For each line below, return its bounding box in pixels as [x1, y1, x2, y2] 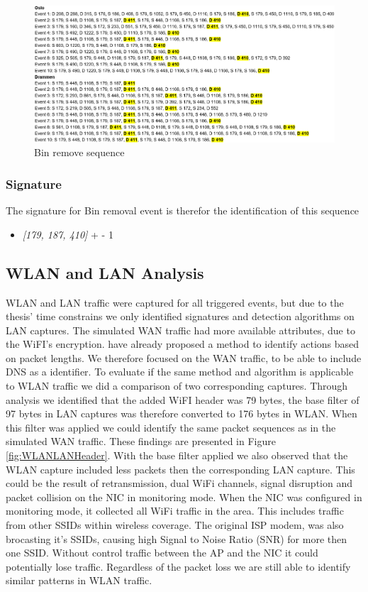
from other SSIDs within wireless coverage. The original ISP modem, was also [6, 517, 344, 532]
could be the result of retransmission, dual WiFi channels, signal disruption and [6, 476, 353, 490]
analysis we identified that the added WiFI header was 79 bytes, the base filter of [6, 392, 359, 407]
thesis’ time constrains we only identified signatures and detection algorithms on [6, 309, 355, 324]
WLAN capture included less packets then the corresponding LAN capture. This [6, 461, 355, 476]
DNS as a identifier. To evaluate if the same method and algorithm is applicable [6, 364, 354, 379]
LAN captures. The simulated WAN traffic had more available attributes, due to [6, 322, 355, 337]
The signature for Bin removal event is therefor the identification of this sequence [6, 203, 359, 218]
